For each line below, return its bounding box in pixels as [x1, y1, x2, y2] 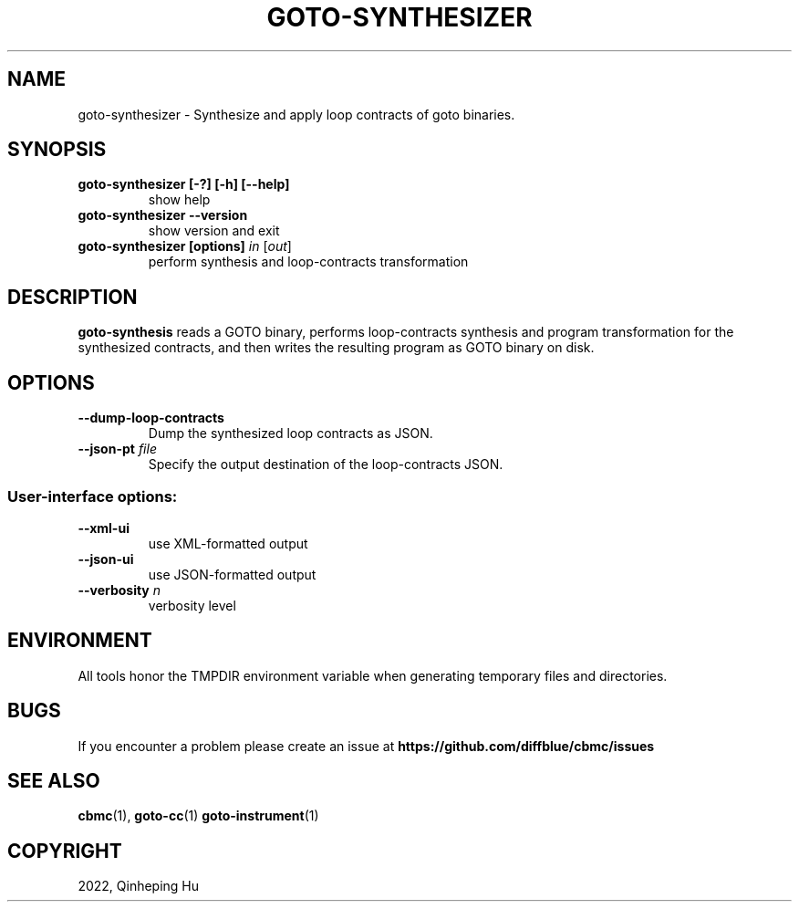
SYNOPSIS [7, 138, 107, 162]
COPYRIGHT [7, 839, 122, 862]
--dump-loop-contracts [78, 410, 224, 426]
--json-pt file [78, 441, 157, 457]
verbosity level [148, 597, 236, 613]
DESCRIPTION [7, 285, 138, 308]
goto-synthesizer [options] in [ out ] [78, 238, 292, 255]
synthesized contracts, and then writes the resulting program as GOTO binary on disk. [78, 340, 595, 356]
